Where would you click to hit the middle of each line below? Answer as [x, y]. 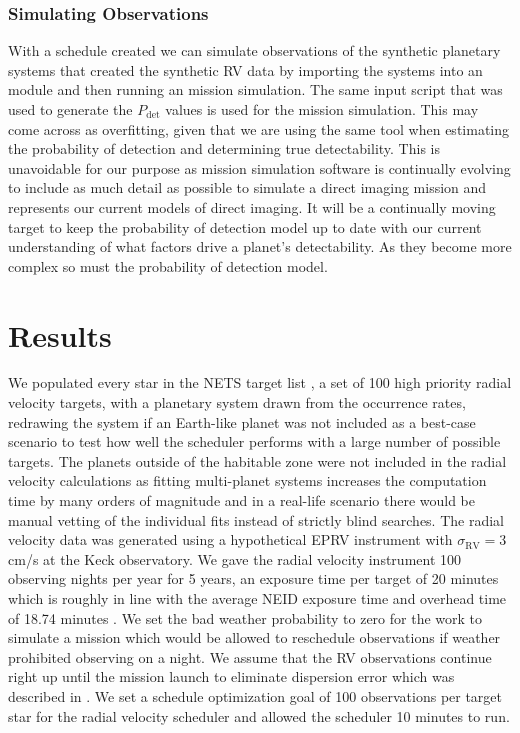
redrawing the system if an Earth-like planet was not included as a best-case [242, 421]
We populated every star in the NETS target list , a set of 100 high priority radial [260, 382]
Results [60, 334]
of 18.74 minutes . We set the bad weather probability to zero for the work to [245, 617]
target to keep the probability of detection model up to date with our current [245, 226]
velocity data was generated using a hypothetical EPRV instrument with [230, 539]
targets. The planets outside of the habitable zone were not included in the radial [257, 460]
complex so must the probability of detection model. [168, 265]
